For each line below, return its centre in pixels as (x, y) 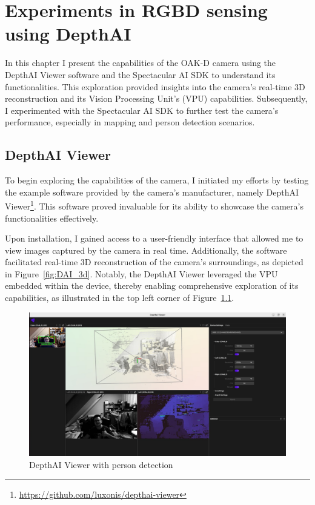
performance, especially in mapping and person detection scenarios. (130, 122)
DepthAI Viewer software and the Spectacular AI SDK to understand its (140, 74)
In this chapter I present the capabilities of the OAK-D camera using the (141, 63)
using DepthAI (68, 34)
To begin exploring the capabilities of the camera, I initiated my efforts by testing (157, 180)
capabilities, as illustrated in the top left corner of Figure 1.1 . (120, 298)
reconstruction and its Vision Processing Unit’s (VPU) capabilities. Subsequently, (156, 98)
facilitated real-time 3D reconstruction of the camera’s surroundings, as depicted (154, 262)
